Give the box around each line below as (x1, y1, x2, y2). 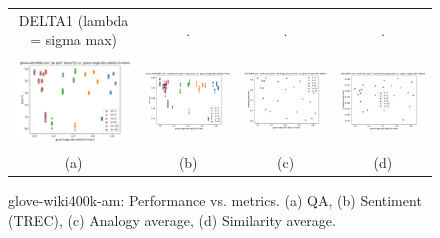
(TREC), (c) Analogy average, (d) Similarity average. (8, 209, 336, 230)
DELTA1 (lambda (18, 9, 129, 30)
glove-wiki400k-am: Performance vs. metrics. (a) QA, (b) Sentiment (8, 190, 422, 211)
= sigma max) (30, 29, 117, 50)
